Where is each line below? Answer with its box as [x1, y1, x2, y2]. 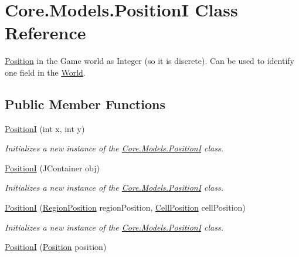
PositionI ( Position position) [5, 241, 107, 253]
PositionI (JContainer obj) [5, 161, 100, 174]
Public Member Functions [5, 94, 165, 113]
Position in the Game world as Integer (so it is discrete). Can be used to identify [5, 55, 294, 67]
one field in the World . [5, 66, 86, 78]
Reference [5, 21, 86, 45]
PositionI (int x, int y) [5, 122, 85, 134]
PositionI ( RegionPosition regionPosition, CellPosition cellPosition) [5, 201, 246, 214]
